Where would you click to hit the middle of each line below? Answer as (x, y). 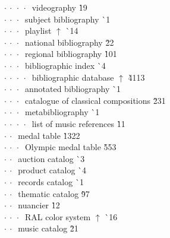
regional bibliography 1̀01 (71, 54)
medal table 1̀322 (49, 135)
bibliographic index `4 (65, 65)
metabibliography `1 (62, 112)
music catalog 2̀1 (48, 228)
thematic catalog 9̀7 (54, 193)
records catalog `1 (51, 181)
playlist (38, 31)
